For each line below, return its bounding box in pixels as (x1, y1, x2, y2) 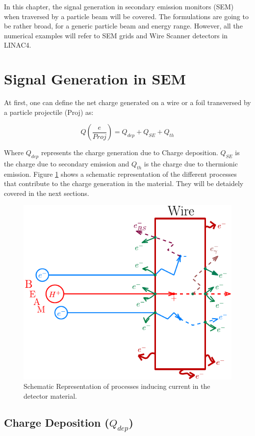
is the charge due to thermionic (144, 159, 238, 169)
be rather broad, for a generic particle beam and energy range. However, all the (4, 21, 243, 31)
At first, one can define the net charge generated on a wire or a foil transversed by (4, 97, 251, 108)
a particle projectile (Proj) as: (4, 107, 94, 117)
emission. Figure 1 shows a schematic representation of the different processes (4, 168, 237, 179)
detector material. (24, 390, 77, 401)
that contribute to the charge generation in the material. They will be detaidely (4, 178, 244, 189)
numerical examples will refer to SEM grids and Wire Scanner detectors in (4, 30, 228, 40)
